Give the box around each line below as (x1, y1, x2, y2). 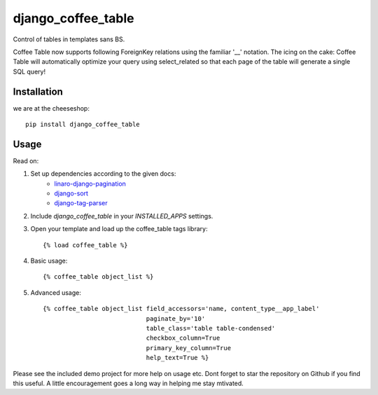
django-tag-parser (54, 199, 108, 207)
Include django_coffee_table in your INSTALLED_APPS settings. (30, 212, 213, 220)
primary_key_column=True (146, 344, 231, 352)
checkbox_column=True (146, 334, 220, 342)
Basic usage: (30, 256, 68, 265)
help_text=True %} (146, 354, 209, 362)
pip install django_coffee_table (25, 120, 140, 129)
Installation (13, 85, 63, 97)
